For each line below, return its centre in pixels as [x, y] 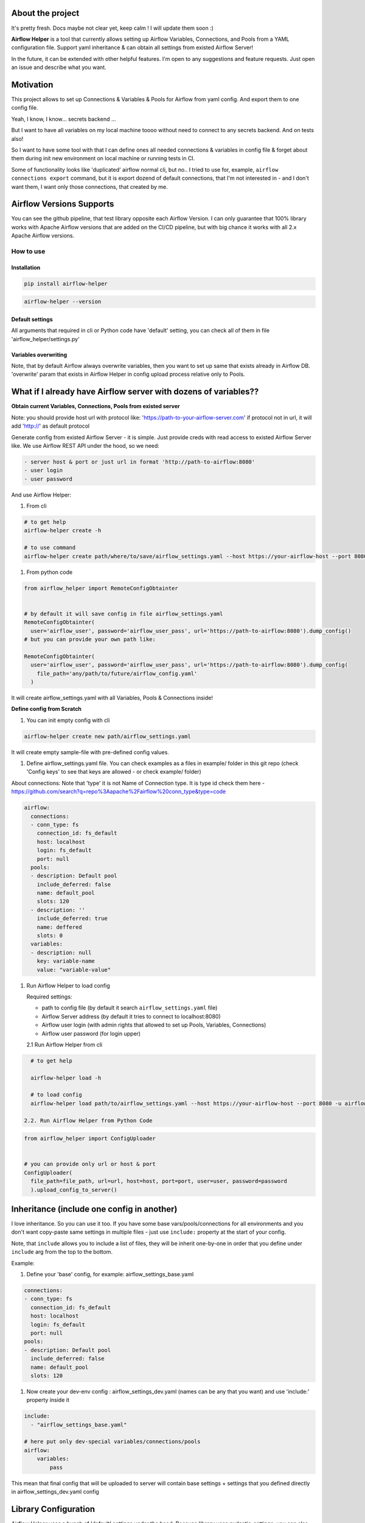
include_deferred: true [72, 919]
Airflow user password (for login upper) [91, 1033]
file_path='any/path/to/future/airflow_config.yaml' [117, 673]
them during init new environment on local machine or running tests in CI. [103, 158]
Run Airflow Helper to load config [68, 985]
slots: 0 [50, 936]
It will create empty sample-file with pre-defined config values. [90, 752]
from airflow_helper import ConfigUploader [90, 1139]
